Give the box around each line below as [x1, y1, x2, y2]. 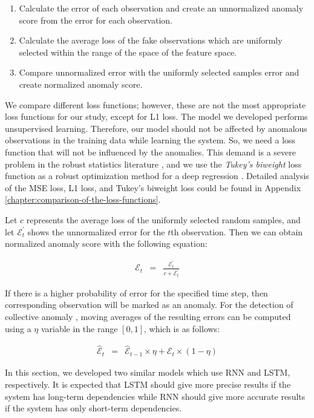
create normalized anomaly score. [19, 77, 143, 90]
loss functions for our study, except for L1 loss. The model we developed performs [5, 110, 308, 123]
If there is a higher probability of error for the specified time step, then [5, 286, 268, 299]
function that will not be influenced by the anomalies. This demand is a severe [5, 145, 296, 158]
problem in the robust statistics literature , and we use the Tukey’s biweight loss [5, 157, 302, 170]
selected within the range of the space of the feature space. [19, 45, 237, 58]
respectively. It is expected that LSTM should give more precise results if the [5, 377, 291, 390]
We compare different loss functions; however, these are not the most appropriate [5, 98, 306, 111]
